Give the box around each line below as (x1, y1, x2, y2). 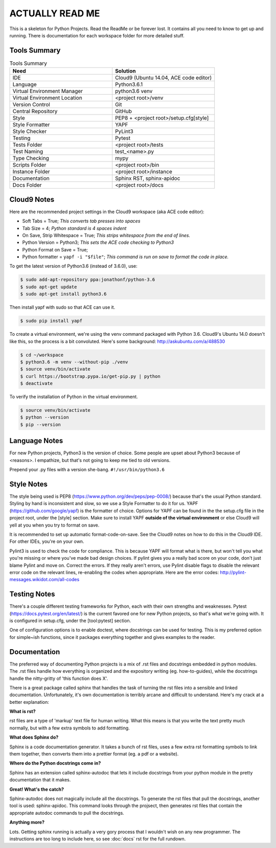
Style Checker (12, 128, 47, 135)
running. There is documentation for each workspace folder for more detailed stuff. (9, 32, 185, 38)
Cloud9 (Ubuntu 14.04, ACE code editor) (115, 74, 212, 81)
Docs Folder (12, 181, 42, 189)
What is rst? (9, 708, 36, 715)
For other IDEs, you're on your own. (9, 538, 84, 544)
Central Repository (12, 108, 58, 115)
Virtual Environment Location (12, 95, 83, 102)
